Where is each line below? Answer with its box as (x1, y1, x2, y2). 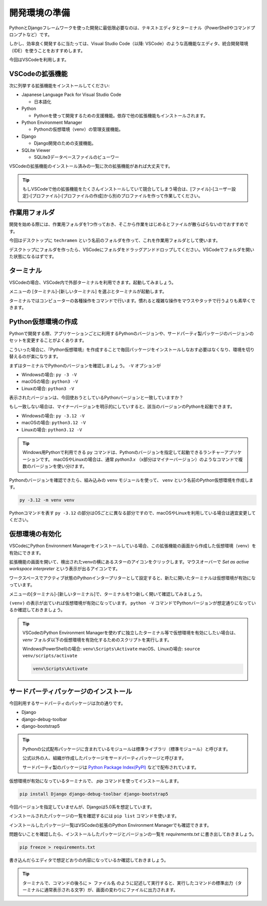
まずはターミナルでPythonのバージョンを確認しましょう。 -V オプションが (9, 362, 161, 368)
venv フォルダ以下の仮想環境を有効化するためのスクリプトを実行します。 (22, 637, 172, 643)
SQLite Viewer (21, 147, 51, 153)
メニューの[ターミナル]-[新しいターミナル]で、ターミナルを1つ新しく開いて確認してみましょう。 (9, 591, 205, 597)
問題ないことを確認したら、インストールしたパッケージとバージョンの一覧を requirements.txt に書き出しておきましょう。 (9, 831, 257, 837)
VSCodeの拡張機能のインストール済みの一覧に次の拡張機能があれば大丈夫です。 (9, 163, 173, 169)
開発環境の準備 (9, 7, 70, 18)
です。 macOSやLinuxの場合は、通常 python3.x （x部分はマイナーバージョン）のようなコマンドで (40, 456, 239, 462)
